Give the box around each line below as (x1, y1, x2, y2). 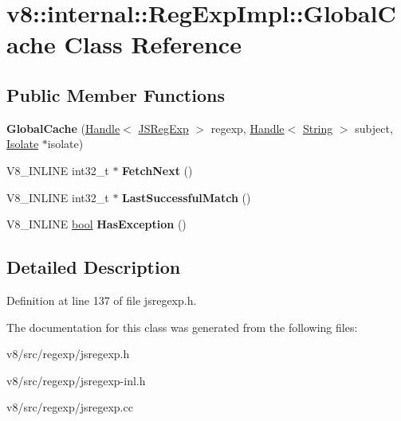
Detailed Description (6, 255, 181, 279)
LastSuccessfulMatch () (122, 189, 251, 205)
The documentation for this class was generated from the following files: (6, 318, 358, 335)
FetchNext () (122, 162, 193, 178)
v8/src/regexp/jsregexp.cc (6, 399, 133, 415)
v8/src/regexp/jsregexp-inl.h (6, 372, 146, 388)
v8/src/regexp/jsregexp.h (6, 345, 130, 362)
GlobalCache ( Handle (6, 119, 120, 136)
